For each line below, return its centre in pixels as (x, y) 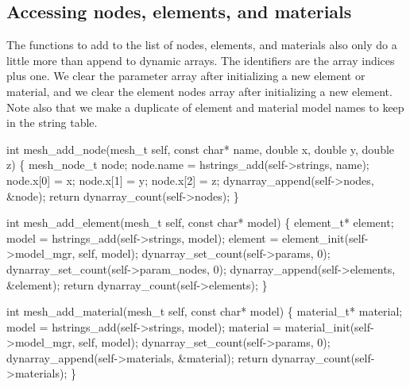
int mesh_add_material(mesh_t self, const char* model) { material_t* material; (205, 311)
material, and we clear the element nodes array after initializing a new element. (199, 91)
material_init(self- (329, 326)
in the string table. (52, 123)
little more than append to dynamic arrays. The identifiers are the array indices (201, 60)
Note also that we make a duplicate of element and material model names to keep (205, 107)
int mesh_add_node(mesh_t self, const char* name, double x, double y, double (201, 149)
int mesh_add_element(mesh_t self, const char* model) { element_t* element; (200, 222)
